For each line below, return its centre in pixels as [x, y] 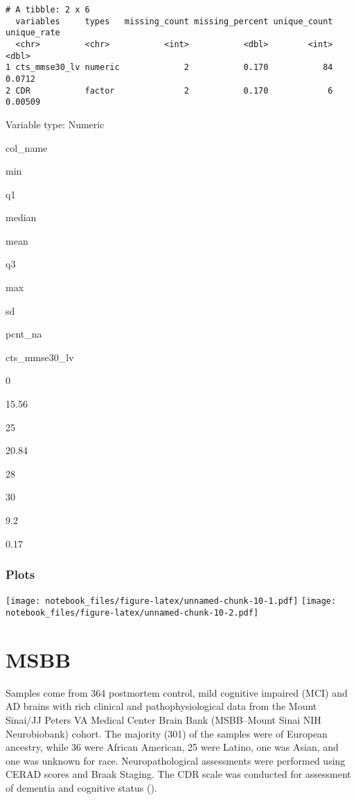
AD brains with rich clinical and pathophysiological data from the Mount [161, 706]
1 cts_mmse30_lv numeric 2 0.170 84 [169, 68]
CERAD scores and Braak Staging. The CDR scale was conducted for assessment [178, 774]
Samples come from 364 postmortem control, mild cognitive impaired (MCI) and [177, 692]
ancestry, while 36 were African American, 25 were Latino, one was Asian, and [172, 747]
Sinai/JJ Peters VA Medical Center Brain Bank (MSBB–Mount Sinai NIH [163, 720]
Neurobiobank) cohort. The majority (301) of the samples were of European [167, 733]
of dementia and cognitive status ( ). [81, 788]
